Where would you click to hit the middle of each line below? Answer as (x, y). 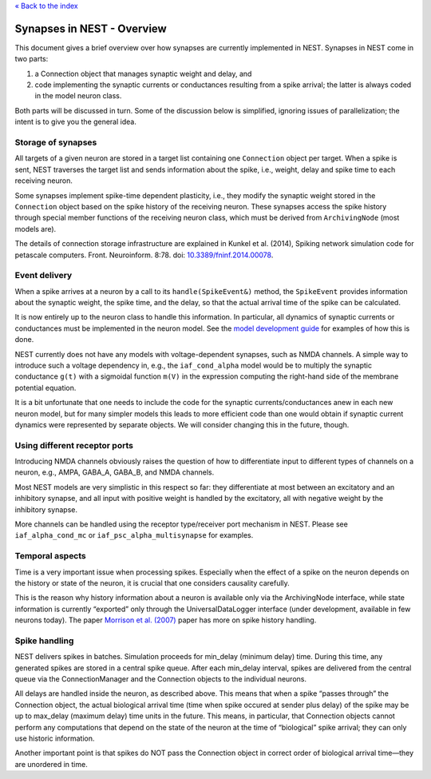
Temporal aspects (51, 556)
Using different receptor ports (74, 445)
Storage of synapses (56, 142)
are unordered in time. (51, 764)
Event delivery (43, 276)
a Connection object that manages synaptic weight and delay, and (143, 74)
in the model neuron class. (78, 96)
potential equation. (45, 388)
